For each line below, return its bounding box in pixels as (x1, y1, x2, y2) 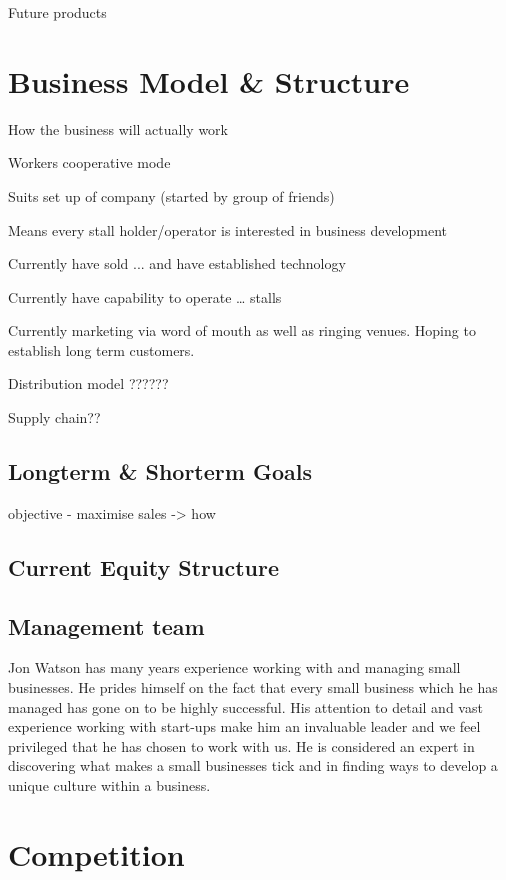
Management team (8, 610, 205, 641)
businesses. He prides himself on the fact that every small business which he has (8, 677, 498, 698)
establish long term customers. (8, 339, 195, 360)
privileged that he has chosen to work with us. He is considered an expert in (8, 735, 475, 756)
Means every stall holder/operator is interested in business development (8, 219, 447, 240)
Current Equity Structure (8, 551, 280, 582)
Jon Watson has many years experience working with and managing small (8, 657, 461, 678)
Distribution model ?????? (8, 373, 169, 394)
